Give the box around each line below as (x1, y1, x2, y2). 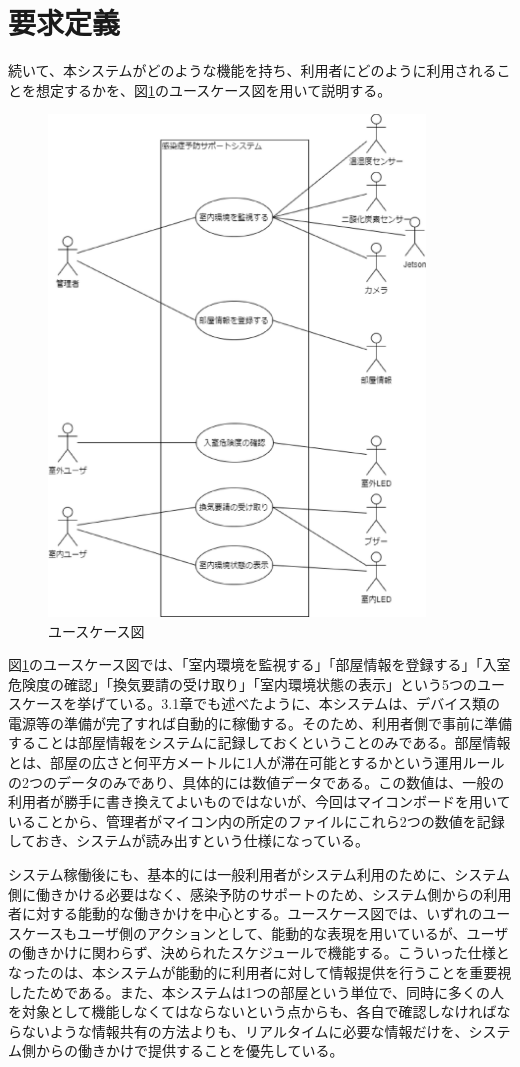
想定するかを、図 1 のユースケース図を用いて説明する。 (35, 79, 392, 100)
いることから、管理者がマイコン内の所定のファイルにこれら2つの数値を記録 (8, 810, 505, 831)
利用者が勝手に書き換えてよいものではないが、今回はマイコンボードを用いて (8, 791, 511, 812)
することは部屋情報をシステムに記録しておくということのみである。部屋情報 (8, 732, 511, 753)
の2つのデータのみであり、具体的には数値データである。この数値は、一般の (8, 771, 505, 792)
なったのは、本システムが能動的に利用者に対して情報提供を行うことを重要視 (8, 962, 512, 982)
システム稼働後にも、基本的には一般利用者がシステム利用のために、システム (8, 864, 510, 885)
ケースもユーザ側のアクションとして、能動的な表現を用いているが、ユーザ (21, 922, 509, 943)
